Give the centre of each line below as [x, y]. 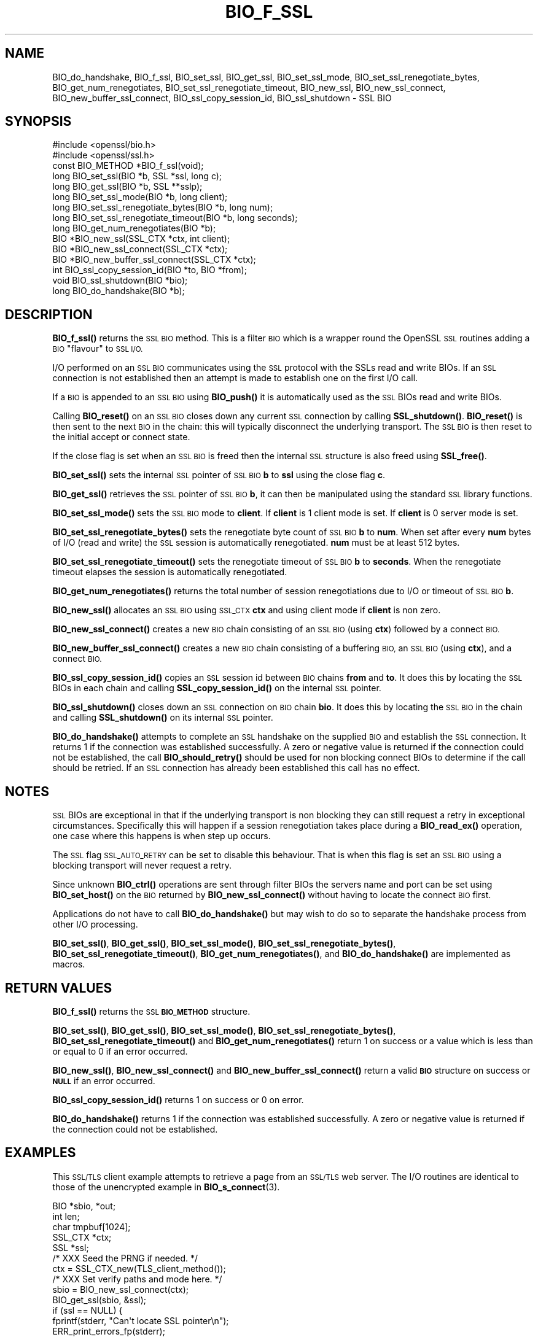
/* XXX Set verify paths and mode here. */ [137, 1279]
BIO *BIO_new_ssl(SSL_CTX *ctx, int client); [141, 239]
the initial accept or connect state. [121, 437]
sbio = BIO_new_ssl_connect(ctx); [120, 1289]
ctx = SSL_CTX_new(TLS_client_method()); [139, 1268]
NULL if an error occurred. [104, 1080]
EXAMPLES [41, 1153]
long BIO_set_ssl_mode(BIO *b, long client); [140, 197]
